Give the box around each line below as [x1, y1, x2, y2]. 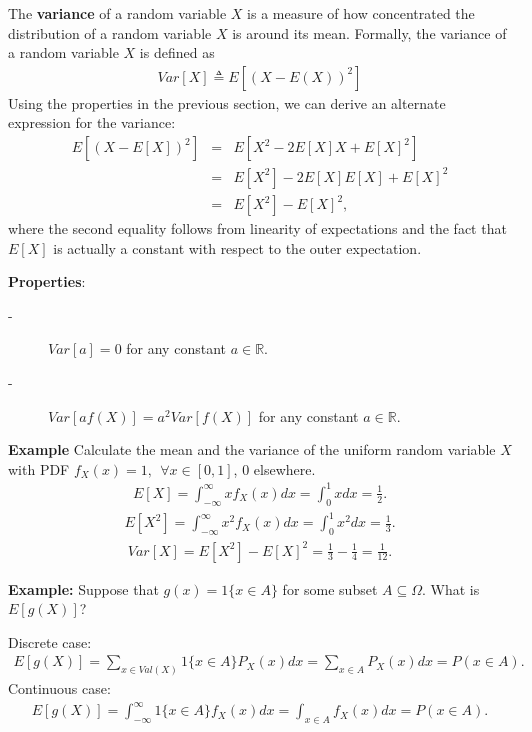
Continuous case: [8, 678, 111, 699]
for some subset [282, 578, 378, 599]
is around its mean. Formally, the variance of [232, 22, 507, 43]
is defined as [139, 42, 215, 63]
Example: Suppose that [8, 578, 159, 599]
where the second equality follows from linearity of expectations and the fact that [8, 218, 507, 239]
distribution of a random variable [8, 22, 212, 43]
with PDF [8, 458, 70, 479]
